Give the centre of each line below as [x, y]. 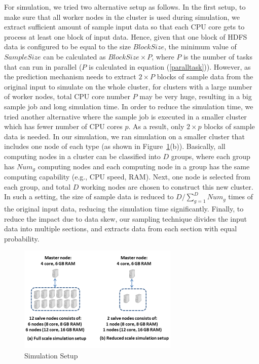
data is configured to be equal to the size [67, 47]
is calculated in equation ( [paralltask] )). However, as [170, 66]
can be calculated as [75, 56]
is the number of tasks [218, 56]
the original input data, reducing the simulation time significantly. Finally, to [124, 208]
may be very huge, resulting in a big [196, 96]
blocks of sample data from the [205, 77]
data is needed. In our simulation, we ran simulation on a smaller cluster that [124, 136]
